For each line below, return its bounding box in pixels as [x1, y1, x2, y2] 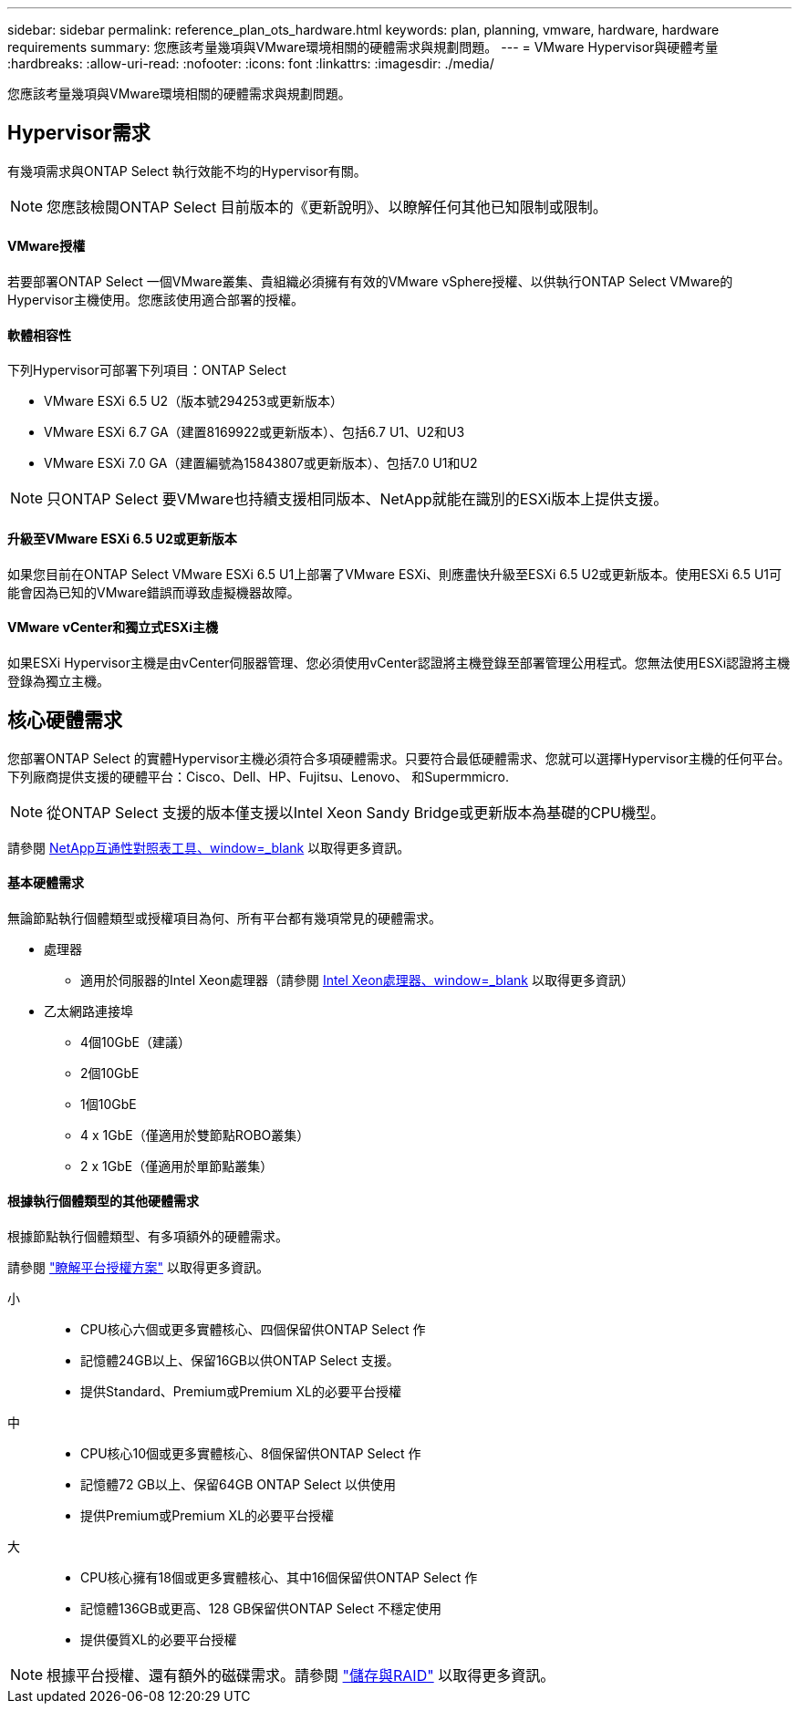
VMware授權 [7, 238, 86, 254]
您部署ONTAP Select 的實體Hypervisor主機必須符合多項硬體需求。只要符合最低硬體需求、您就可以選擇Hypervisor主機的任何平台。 [7, 750, 791, 766]
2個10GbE [80, 1064, 140, 1081]
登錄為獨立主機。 [7, 672, 109, 689]
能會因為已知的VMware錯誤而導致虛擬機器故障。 [7, 584, 300, 600]
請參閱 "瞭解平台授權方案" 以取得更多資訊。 [7, 1260, 269, 1275]
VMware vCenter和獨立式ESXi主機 [7, 619, 218, 636]
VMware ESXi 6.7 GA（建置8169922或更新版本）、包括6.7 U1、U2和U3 [44, 424, 465, 441]
